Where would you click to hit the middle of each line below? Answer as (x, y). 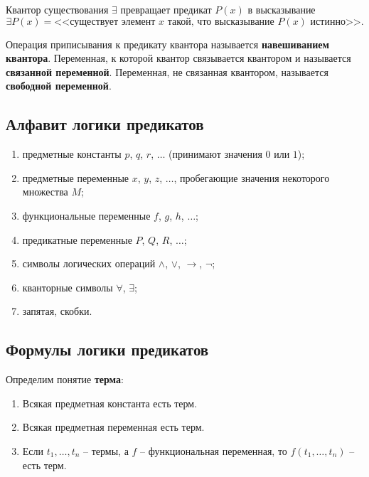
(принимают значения (215, 154)
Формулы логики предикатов (107, 349)
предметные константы (72, 154)
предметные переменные (76, 177)
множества (45, 192)
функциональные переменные (86, 215)
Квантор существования (57, 9)
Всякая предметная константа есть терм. (110, 403)
